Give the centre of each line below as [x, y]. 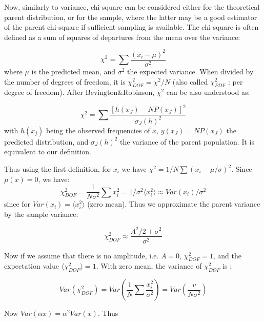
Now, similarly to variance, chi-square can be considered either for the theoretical [132, 7]
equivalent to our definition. [48, 152]
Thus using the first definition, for [58, 169]
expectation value [32, 266]
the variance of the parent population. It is [187, 141]
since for [17, 204]
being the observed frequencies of [98, 130]
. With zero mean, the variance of [149, 266]
